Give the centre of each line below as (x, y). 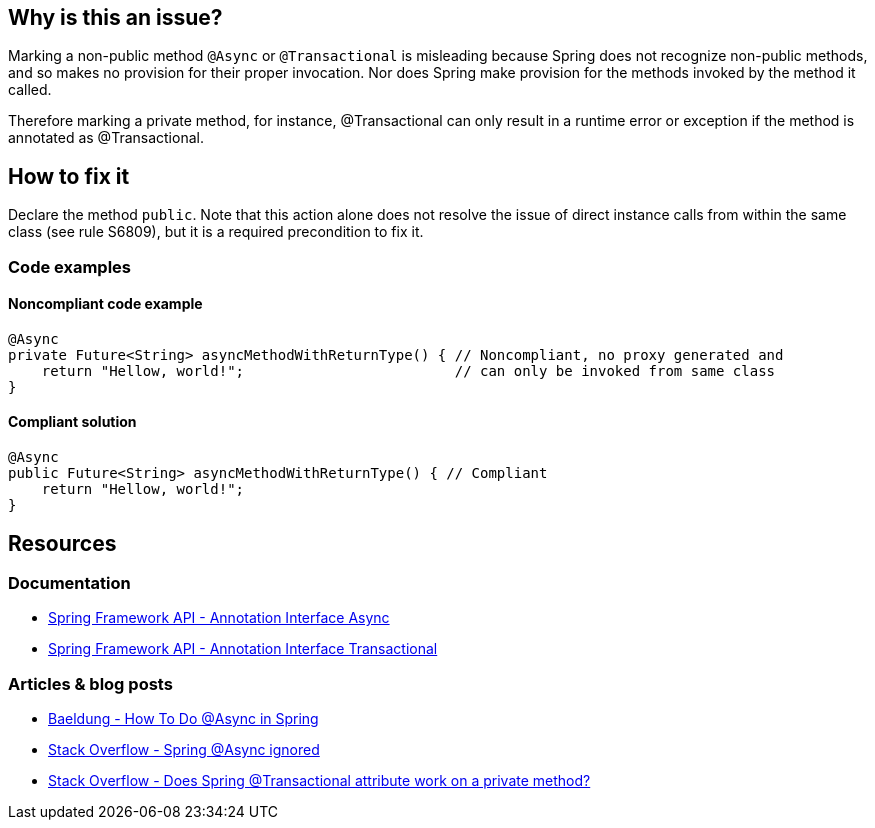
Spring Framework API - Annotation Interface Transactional (243, 649)
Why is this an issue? (115, 17)
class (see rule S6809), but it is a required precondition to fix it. (216, 232)
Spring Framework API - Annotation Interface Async (219, 618)
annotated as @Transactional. (106, 138)
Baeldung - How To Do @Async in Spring (183, 719)
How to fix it (69, 176)
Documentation (69, 582)
